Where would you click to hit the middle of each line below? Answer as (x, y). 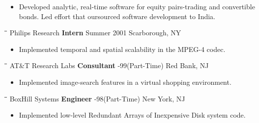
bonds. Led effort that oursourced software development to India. (117, 16)
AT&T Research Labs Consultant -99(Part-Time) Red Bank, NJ (109, 65)
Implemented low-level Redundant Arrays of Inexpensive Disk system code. (132, 115)
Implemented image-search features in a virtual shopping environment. (125, 82)
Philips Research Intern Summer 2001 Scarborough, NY (95, 33)
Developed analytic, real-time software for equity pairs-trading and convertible (137, 6)
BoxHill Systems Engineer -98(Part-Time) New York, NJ (97, 98)
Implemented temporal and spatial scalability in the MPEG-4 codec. (122, 49)
